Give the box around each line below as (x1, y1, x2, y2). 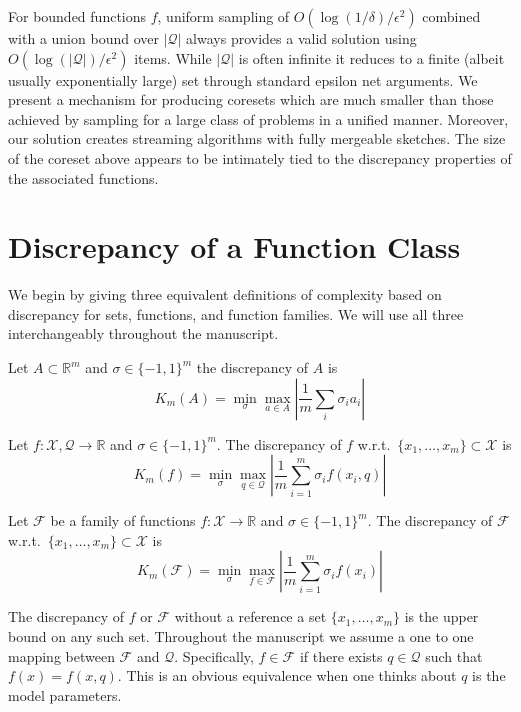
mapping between (8, 645, 115, 666)
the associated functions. (8, 167, 159, 188)
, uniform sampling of (157, 6, 290, 26)
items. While (134, 47, 212, 68)
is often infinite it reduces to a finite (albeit (238, 47, 505, 68)
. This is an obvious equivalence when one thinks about (117, 665, 457, 686)
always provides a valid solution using (186, 28, 417, 48)
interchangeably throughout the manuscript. (8, 323, 279, 344)
